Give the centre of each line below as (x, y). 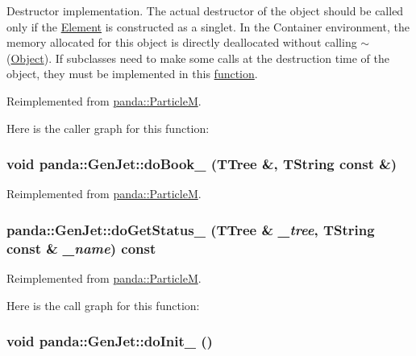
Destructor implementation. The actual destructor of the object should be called (205, 10)
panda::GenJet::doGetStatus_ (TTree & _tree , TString (191, 229)
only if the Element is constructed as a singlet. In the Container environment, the (208, 26)
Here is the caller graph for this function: (108, 128)
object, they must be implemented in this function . (132, 74)
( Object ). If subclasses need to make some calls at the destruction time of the (198, 58)
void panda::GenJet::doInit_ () (110, 341)
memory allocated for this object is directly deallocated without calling (182, 42)
